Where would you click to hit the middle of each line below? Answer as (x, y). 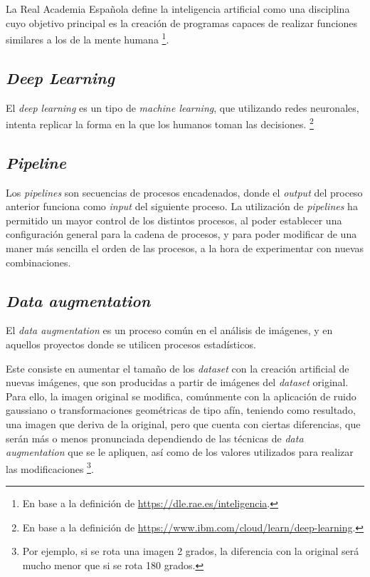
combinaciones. (38, 262)
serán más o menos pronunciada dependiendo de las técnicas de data (155, 438)
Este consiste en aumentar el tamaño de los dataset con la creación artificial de (178, 368)
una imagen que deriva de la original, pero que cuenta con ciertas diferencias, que (183, 424)
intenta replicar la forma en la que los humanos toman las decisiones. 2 (160, 123)
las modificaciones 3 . (50, 467)
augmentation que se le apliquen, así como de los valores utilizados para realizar (180, 452)
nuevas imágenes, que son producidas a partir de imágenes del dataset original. (177, 382)
